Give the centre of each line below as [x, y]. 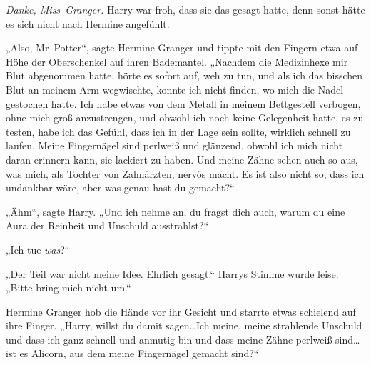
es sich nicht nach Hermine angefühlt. [88, 23]
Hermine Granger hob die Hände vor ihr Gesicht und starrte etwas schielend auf [181, 311]
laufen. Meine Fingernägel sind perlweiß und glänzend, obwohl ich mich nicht [174, 145]
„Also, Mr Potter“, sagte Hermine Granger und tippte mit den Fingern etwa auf [182, 47]
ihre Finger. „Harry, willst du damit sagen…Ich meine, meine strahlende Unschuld [184, 325]
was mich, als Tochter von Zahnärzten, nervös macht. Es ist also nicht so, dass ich [185, 173]
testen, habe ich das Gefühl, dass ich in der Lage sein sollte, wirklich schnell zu [178, 131]
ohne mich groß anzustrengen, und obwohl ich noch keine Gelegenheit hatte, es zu [185, 117]
